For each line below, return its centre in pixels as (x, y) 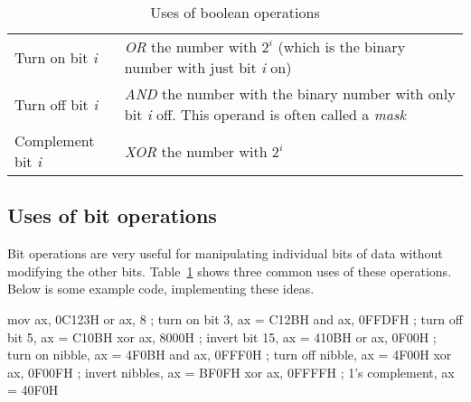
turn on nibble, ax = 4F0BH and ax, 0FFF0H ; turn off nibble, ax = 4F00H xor (230, 355)
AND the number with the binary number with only (290, 93)
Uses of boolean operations (235, 12)
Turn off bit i (57, 104)
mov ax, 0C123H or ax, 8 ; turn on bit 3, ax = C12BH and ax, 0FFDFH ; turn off (235, 318)
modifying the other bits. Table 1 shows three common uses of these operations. (230, 271)
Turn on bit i (56, 57)
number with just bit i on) (208, 67)
